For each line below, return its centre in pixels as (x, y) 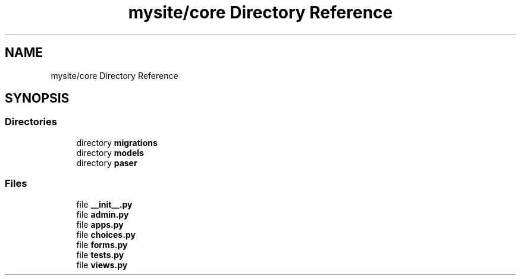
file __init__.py (104, 204)
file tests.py (100, 254)
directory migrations (117, 142)
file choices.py (106, 234)
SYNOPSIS (37, 98)
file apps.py (100, 224)
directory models (110, 152)
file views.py (102, 265)
